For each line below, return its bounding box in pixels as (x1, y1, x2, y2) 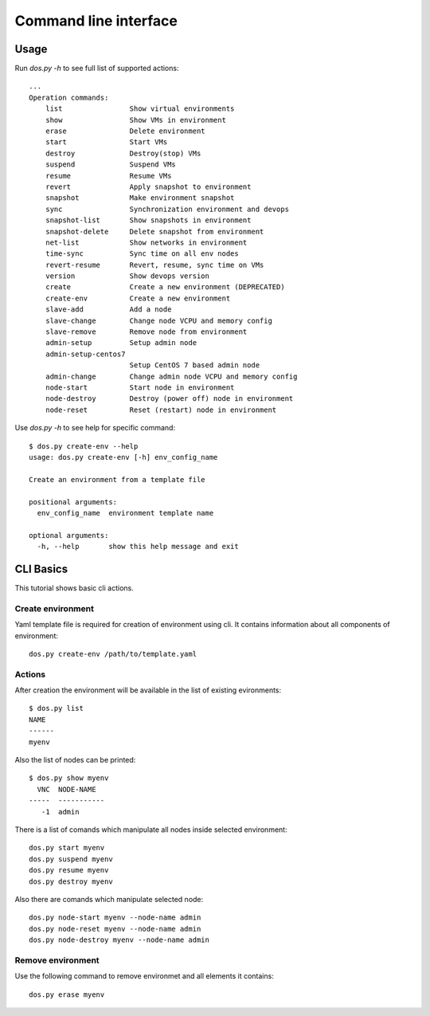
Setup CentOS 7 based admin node (129, 361, 260, 370)
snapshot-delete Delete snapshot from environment (45, 227, 264, 236)
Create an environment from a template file (29, 475, 206, 484)
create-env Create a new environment (45, 293, 231, 303)
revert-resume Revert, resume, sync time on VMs (45, 260, 264, 269)
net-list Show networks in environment (45, 237, 248, 247)
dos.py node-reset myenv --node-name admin (29, 924, 201, 933)
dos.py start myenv (29, 843, 105, 853)
